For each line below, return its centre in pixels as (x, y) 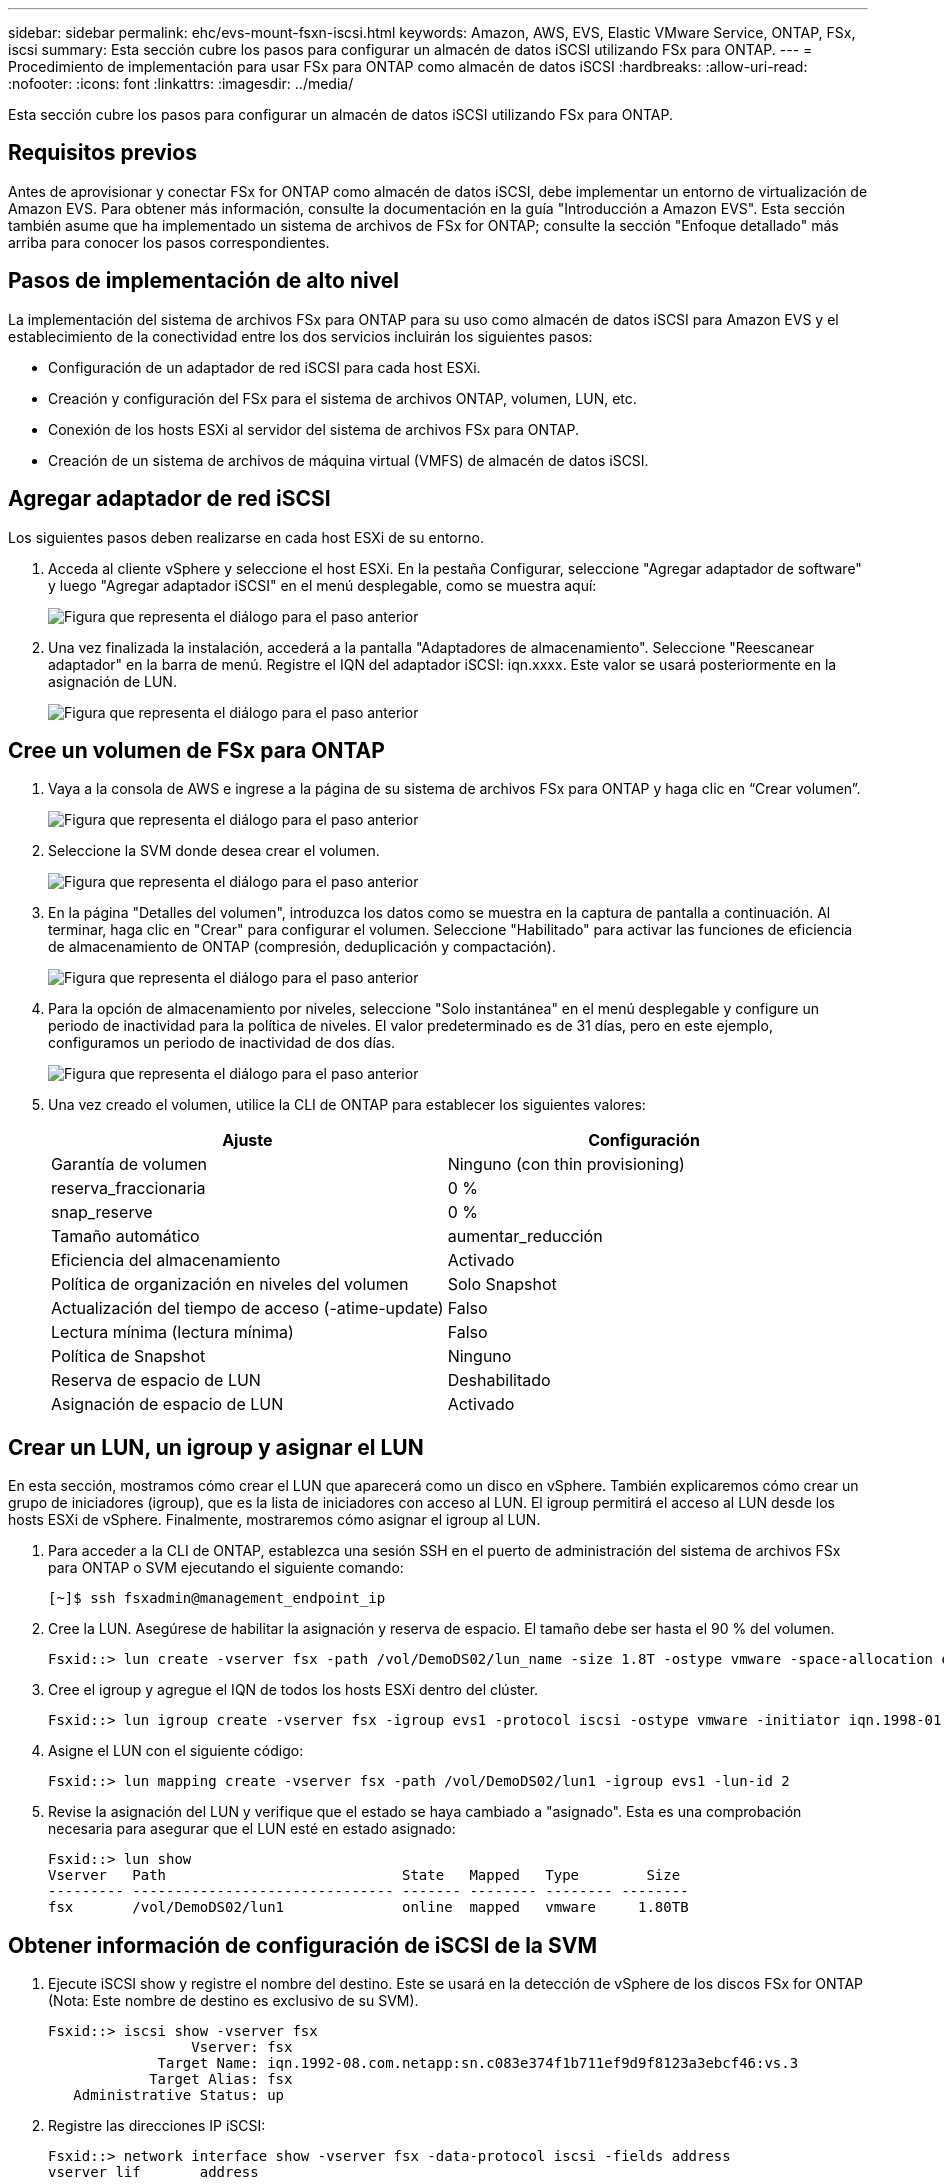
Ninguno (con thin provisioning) (566, 1164)
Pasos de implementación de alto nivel (204, 281)
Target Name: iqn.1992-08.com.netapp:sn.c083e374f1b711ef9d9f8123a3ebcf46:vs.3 (478, 2063)
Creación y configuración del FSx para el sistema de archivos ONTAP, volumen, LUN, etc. (342, 398)
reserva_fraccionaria (128, 1188)
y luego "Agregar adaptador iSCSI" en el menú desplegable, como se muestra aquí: (322, 585)
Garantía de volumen (129, 1164)
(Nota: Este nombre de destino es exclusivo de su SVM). (233, 2001)
